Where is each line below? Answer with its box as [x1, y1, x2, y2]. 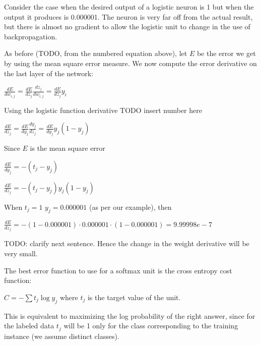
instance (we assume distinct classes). [4, 330, 119, 341]
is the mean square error [30, 143, 105, 153]
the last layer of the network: [4, 68, 94, 78]
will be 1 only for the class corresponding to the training [63, 320, 238, 331]
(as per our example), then [89, 201, 172, 212]
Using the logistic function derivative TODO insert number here [4, 104, 202, 115]
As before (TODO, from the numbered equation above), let [4, 48, 187, 59]
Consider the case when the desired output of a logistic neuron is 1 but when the [4, 2, 254, 12]
